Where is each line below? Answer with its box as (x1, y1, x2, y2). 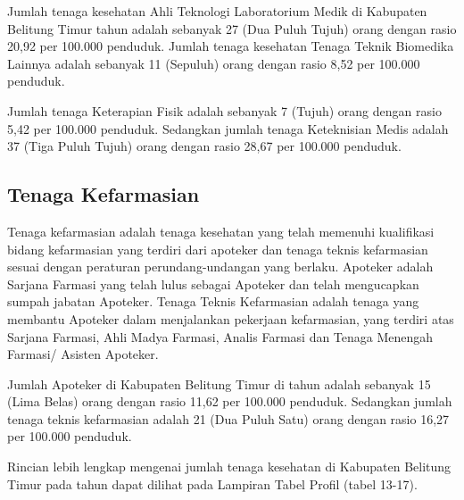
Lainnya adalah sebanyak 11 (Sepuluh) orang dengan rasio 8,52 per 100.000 (7, 54, 420, 72)
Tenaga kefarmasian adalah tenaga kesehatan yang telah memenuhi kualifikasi (7, 221, 435, 240)
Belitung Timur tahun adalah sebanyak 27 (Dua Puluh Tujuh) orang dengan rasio (7, 19, 457, 37)
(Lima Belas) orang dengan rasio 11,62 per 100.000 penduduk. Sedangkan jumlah (7, 392, 452, 411)
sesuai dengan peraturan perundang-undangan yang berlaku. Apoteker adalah (7, 257, 434, 276)
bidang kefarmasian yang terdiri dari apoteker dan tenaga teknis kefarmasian (7, 239, 428, 258)
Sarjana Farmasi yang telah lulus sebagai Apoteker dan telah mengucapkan (7, 274, 419, 293)
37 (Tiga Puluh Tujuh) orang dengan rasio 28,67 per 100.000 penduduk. (7, 137, 402, 155)
